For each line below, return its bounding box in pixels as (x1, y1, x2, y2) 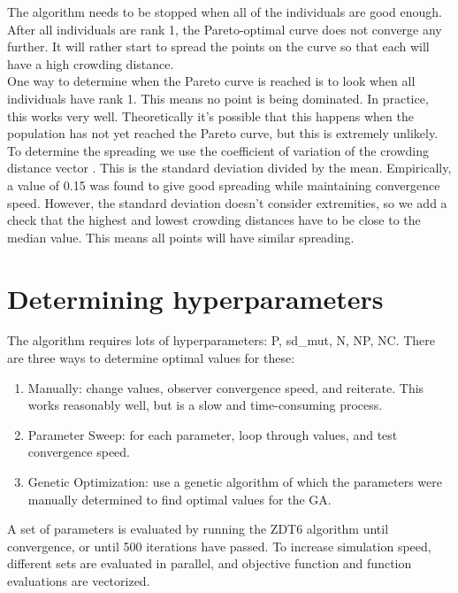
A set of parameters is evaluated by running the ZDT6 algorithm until (7, 520, 389, 538)
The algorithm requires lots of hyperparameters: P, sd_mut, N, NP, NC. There (7, 331, 435, 350)
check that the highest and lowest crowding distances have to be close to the (7, 211, 421, 229)
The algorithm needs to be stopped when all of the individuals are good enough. (7, 3, 442, 20)
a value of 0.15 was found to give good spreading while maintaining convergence (7, 175, 440, 194)
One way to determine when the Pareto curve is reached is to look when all (7, 72, 416, 90)
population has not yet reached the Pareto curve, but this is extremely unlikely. (7, 124, 439, 142)
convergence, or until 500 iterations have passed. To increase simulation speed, (7, 536, 431, 555)
